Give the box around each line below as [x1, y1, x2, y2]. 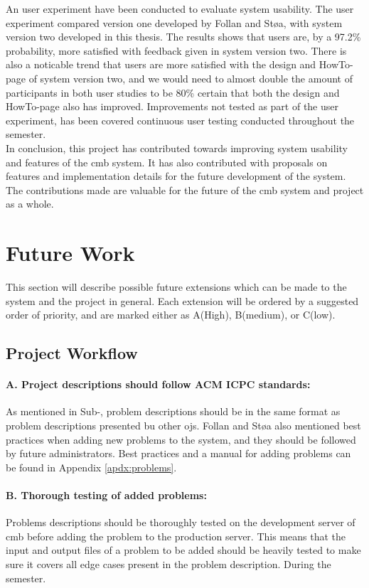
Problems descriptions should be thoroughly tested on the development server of [6, 515, 355, 530]
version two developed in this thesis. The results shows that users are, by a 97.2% [6, 29, 361, 44]
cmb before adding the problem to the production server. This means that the [6, 528, 346, 543]
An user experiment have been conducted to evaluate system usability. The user [6, 1, 354, 16]
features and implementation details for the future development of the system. [6, 169, 346, 183]
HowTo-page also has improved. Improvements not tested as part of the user [6, 99, 339, 114]
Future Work [6, 238, 135, 267]
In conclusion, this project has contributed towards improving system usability [6, 140, 348, 155]
